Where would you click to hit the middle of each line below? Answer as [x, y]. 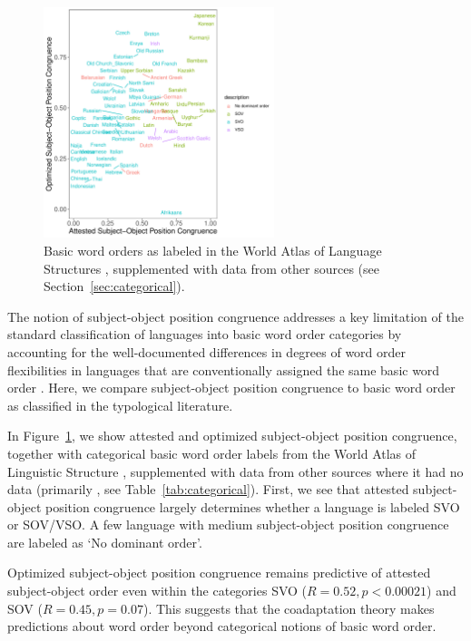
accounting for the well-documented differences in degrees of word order [207, 351]
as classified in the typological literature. [120, 405]
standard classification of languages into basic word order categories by [205, 334]
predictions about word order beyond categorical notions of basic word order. [222, 626]
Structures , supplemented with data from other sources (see [212, 268]
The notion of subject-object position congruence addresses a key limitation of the [235, 316]
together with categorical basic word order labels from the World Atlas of [212, 453]
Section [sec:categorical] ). [114, 286]
